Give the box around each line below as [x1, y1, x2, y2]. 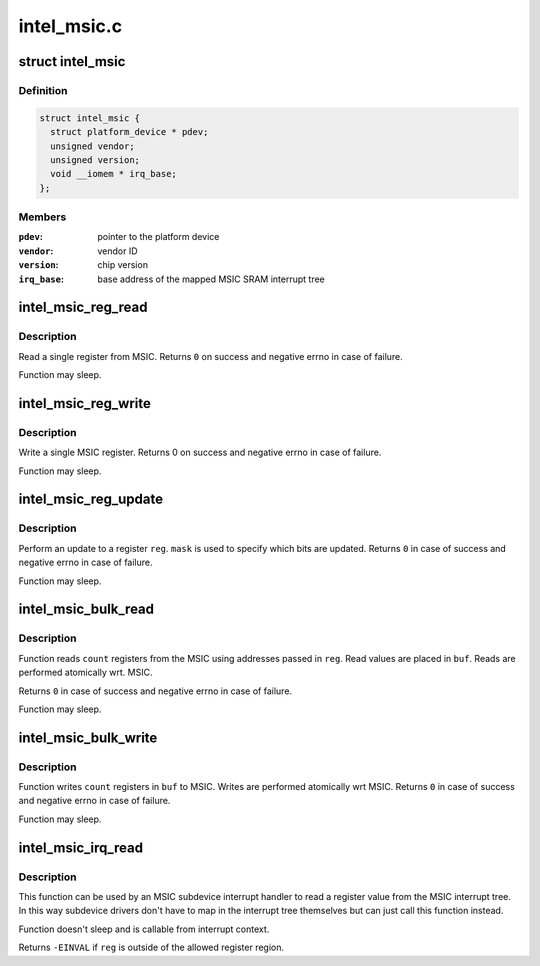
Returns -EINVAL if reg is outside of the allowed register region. [18, 941, 285, 954]
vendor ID [97, 245, 139, 257]
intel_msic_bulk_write [18, 729, 158, 746]
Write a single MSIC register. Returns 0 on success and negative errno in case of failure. [18, 446, 382, 459]
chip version [97, 259, 149, 271]
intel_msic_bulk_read [18, 601, 155, 618]
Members [18, 210, 67, 224]
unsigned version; [50, 154, 140, 165]
